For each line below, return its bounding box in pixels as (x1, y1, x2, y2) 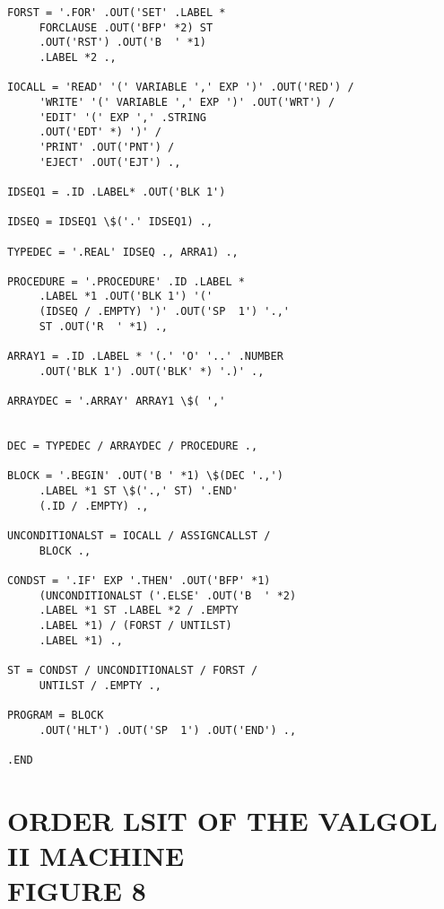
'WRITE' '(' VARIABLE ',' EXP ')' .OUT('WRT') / (39, 95, 335, 109)
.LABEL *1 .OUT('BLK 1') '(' (39, 290, 213, 303)
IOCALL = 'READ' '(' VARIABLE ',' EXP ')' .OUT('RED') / (7, 81, 354, 94)
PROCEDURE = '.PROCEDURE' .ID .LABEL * (7, 275, 245, 288)
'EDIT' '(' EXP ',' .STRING (39, 110, 206, 124)
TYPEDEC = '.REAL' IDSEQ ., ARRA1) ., (7, 245, 239, 258)
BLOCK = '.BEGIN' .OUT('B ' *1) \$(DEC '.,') (7, 469, 283, 483)
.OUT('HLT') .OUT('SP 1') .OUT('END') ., (39, 723, 297, 737)
